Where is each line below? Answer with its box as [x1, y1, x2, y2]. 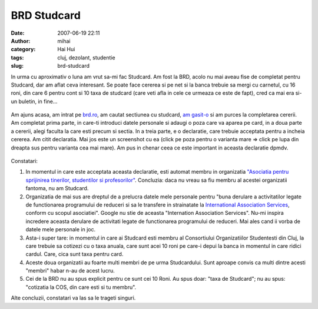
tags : [11, 54, 24, 61]
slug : [11, 62, 24, 69]
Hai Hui [57, 46, 75, 53]
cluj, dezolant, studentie [57, 54, 115, 61]
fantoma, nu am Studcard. [25, 185, 89, 192]
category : [11, 46, 36, 53]
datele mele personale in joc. [25, 226, 96, 233]
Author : [11, 37, 31, 44]
